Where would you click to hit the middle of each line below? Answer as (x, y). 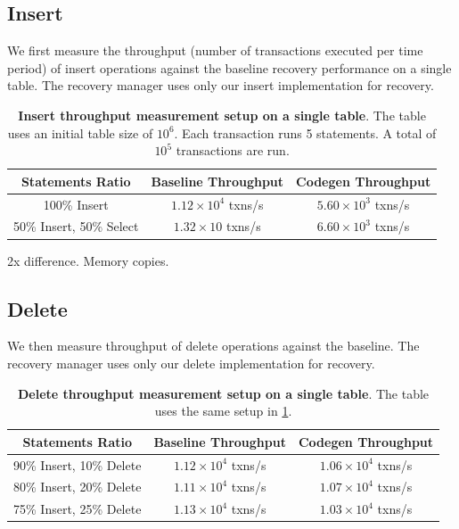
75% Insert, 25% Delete (78, 509)
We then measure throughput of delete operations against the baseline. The (213, 346)
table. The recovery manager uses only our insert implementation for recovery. (221, 85)
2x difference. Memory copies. (88, 260)
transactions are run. (233, 150)
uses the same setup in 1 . (223, 411)
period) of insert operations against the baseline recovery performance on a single (229, 67)
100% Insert (76, 204)
